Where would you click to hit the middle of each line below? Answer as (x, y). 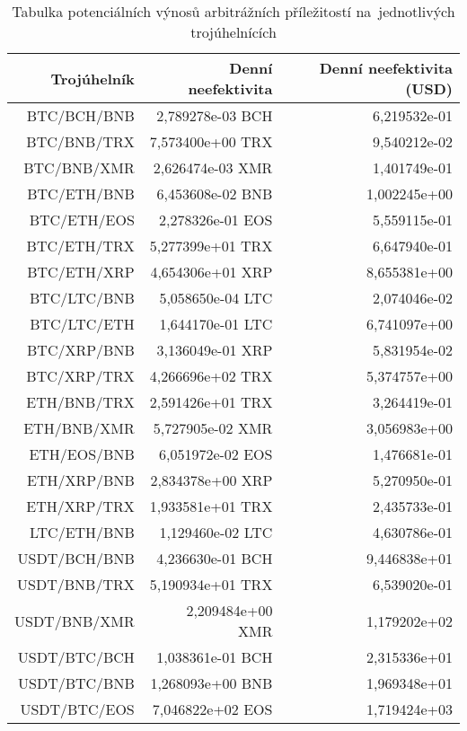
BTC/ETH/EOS (82, 220)
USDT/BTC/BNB (76, 683)
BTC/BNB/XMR (79, 167)
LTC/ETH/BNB (82, 532)
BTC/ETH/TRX (80, 246)
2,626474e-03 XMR (213, 167)
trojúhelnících (233, 32)
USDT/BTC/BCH (76, 657)
